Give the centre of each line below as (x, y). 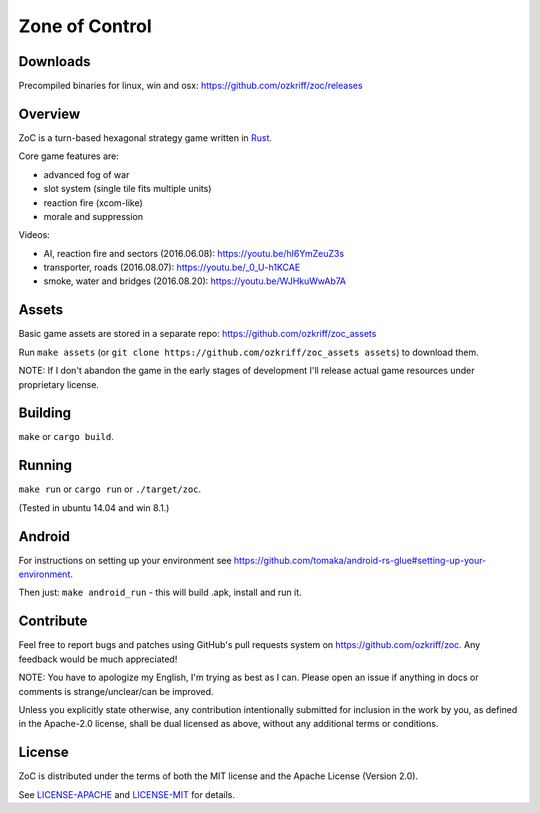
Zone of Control (85, 26)
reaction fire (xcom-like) (93, 202)
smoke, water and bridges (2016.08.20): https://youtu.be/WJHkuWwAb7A (195, 281)
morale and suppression (93, 216)
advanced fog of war (86, 174)
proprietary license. (59, 384)
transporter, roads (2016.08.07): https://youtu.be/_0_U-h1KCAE (172, 267)
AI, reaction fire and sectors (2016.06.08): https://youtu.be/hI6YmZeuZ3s (194, 253)
